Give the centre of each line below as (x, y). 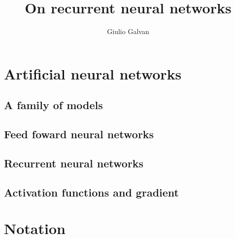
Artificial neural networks (93, 73)
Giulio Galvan (128, 31)
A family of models (53, 105)
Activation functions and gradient (91, 192)
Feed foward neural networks (79, 134)
